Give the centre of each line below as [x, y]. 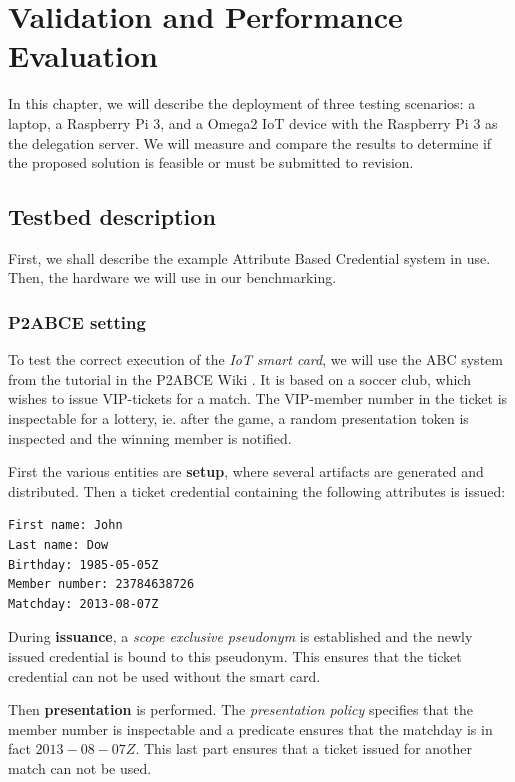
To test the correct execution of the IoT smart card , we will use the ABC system [255, 359]
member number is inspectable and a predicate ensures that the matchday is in [250, 728]
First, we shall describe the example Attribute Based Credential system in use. [249, 257]
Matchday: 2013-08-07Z [83, 603]
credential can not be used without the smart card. [164, 675]
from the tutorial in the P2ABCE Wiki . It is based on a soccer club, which [239, 378]
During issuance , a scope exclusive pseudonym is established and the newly [240, 636]
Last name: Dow [58, 545]
